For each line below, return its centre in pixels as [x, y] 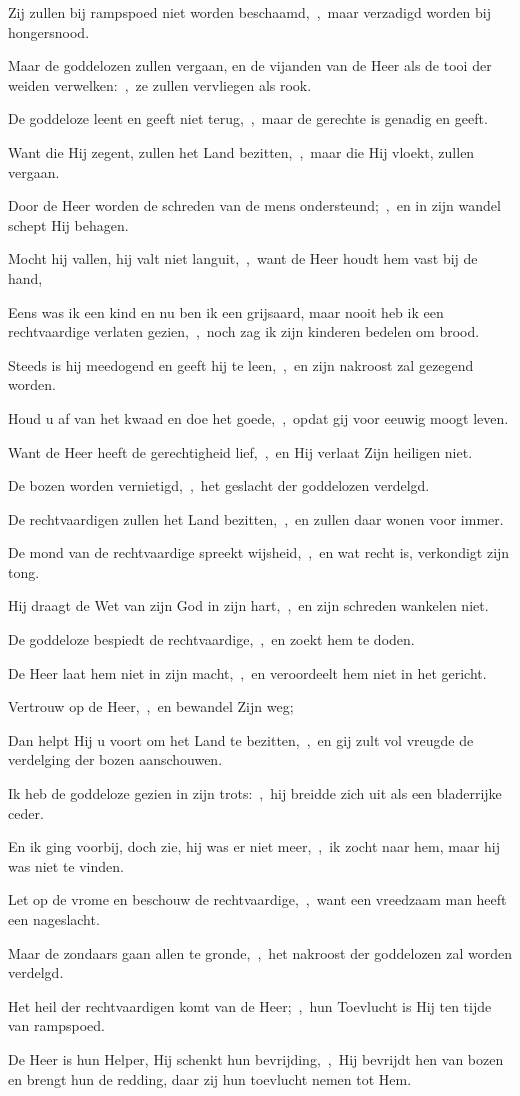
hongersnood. [49, 31]
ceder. [26, 812]
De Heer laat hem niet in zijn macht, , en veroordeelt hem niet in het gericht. [247, 672]
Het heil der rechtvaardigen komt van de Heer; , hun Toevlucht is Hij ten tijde [250, 1005]
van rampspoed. [56, 1025]
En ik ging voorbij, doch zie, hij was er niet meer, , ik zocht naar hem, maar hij [254, 846]
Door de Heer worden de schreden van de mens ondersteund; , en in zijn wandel [254, 205]
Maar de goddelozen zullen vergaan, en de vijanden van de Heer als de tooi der [250, 65]
